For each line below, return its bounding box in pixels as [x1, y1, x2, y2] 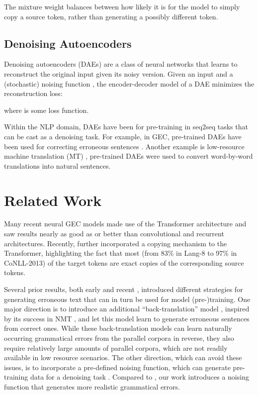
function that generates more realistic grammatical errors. [4, 381, 180, 392]
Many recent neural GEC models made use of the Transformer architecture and [4, 218, 247, 229]
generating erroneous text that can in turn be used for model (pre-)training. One [4, 294, 251, 304]
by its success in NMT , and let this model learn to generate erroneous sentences [4, 313, 250, 323]
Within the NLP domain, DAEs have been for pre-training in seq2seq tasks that [4, 121, 248, 132]
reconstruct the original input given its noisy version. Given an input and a [4, 68, 233, 79]
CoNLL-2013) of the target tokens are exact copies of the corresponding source [4, 257, 244, 268]
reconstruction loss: [4, 88, 63, 99]
